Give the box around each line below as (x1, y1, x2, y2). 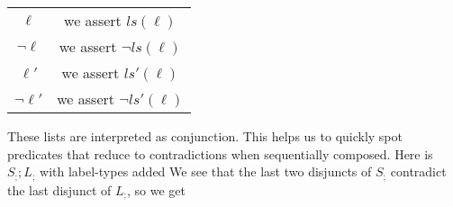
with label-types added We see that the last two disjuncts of (40, 162, 372, 181)
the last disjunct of (7, 180, 112, 199)
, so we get (127, 180, 186, 199)
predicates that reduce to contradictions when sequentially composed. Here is (7, 144, 433, 163)
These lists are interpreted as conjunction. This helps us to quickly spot (7, 127, 403, 145)
